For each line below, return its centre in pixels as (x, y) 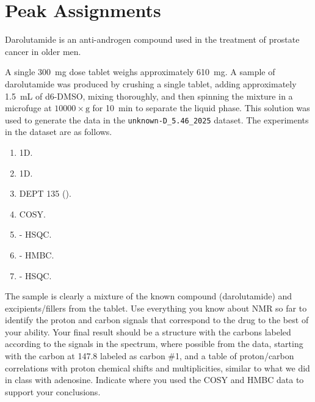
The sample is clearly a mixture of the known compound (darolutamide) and (149, 296)
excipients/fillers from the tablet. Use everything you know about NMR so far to (156, 308)
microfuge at (28, 108)
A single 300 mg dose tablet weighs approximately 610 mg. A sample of (140, 72)
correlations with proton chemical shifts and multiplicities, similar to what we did (157, 367)
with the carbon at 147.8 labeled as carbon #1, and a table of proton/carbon (150, 356)
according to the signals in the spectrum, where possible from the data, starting (154, 344)
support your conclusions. (53, 391)
